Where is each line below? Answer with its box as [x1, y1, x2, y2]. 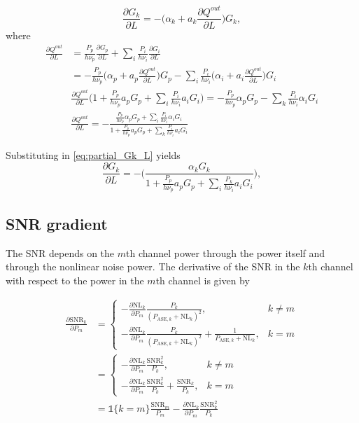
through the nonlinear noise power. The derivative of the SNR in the [6, 259, 300, 274]
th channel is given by [155, 272, 250, 287]
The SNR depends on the [6, 245, 115, 260]
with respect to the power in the [6, 272, 144, 287]
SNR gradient [6, 212, 108, 234]
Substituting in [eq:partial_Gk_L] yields [6, 147, 181, 162]
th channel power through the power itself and [126, 245, 325, 260]
